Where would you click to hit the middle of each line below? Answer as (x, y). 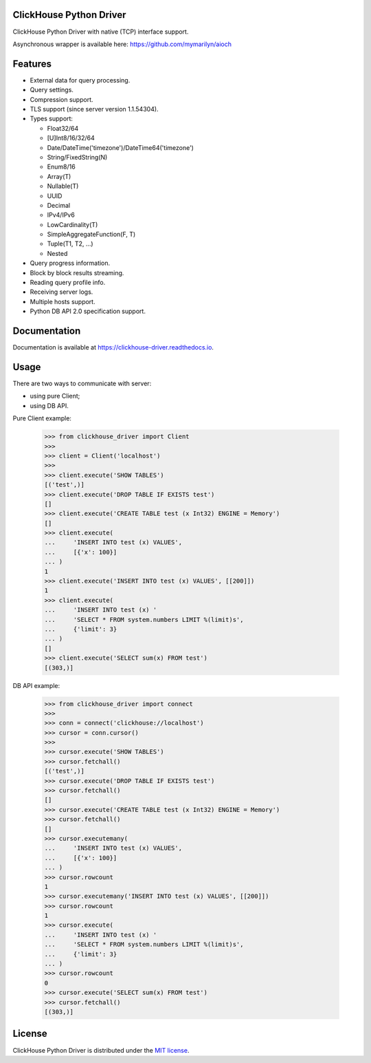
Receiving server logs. (61, 292)
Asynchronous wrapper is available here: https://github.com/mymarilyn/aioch (122, 44)
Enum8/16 (61, 167)
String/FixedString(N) (77, 157)
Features (32, 64)
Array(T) (59, 176)
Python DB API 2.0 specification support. (88, 311)
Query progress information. (70, 263)
